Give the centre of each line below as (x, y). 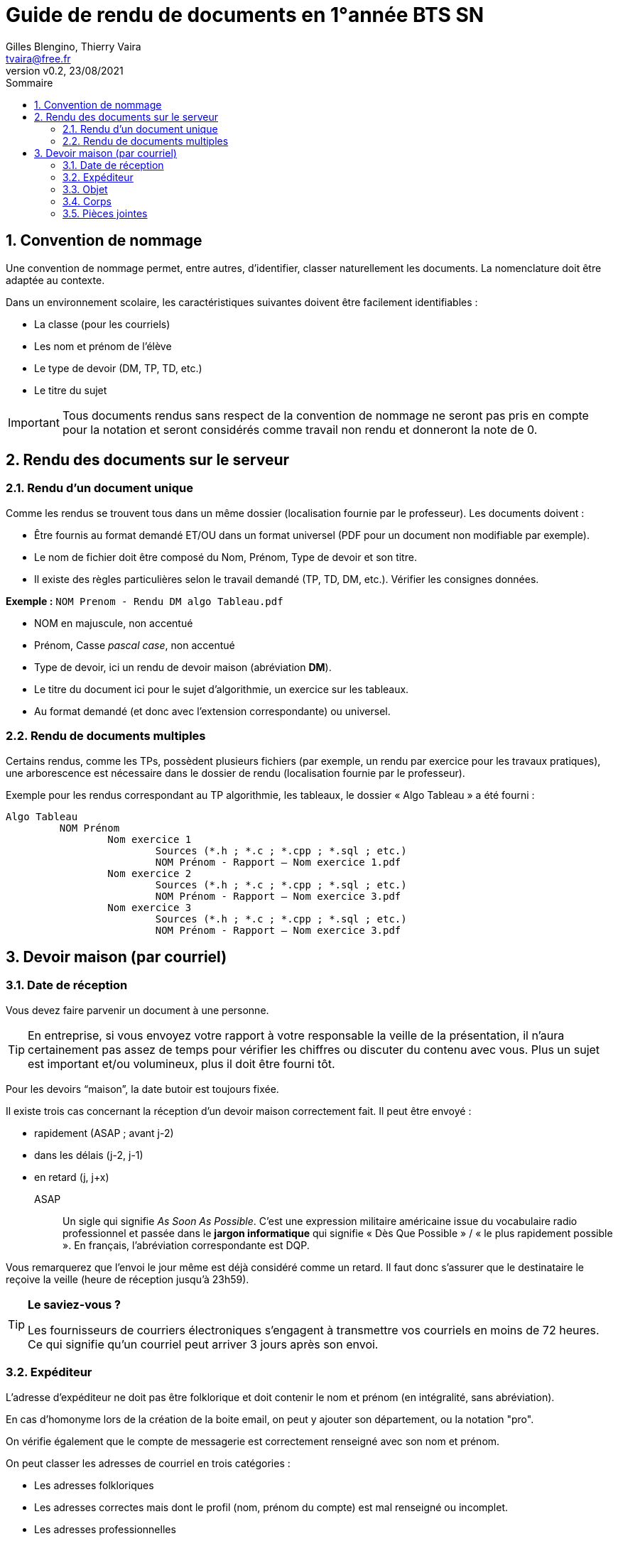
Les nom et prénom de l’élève (103, 346)
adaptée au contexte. (55, 280)
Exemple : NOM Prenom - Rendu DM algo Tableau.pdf (145, 601)
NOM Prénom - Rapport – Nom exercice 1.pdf (278, 862)
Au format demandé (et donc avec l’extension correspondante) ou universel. (212, 711)
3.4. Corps (87, 201)
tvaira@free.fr (38, 58)
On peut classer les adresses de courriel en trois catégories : (148, 1463)
